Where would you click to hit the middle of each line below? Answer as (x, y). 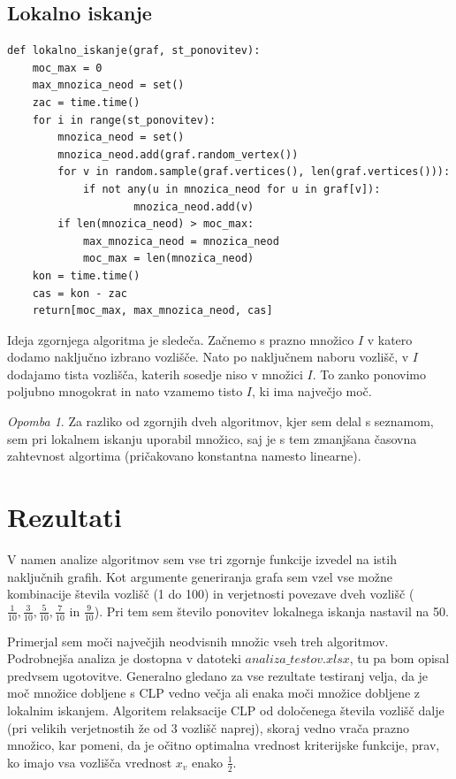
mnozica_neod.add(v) (194, 206)
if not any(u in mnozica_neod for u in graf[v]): (232, 189)
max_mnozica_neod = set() (108, 85)
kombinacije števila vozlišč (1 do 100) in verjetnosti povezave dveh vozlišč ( (211, 594)
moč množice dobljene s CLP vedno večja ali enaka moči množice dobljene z (214, 693)
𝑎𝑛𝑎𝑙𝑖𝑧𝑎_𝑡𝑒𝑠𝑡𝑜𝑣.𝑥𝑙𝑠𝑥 (297, 660)
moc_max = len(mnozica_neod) (168, 259)
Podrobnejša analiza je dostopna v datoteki (124, 658)
